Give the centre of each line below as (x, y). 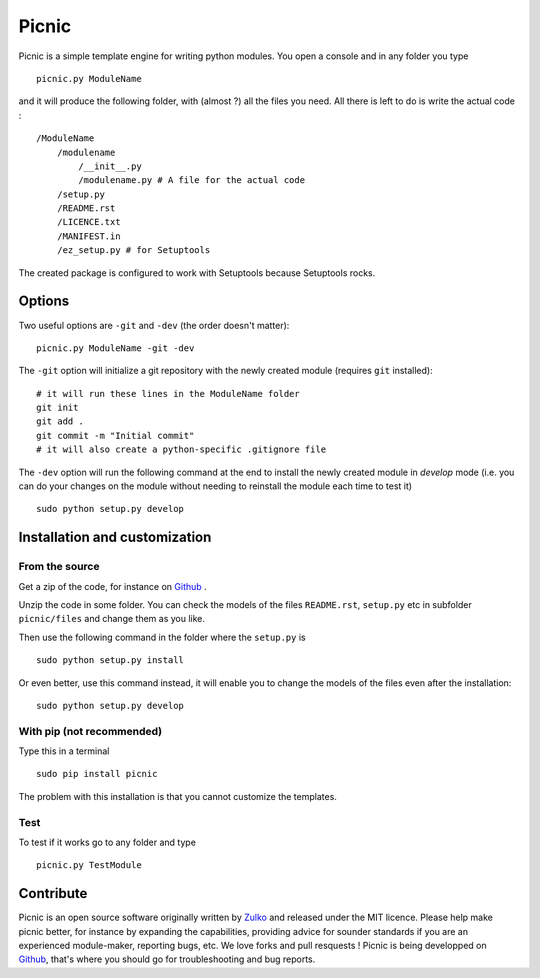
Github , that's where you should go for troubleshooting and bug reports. (167, 959)
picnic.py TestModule (89, 865)
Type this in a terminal (64, 751)
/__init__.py (110, 166)
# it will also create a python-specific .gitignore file (181, 449)
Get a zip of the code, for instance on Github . (112, 586)
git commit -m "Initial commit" (115, 435)
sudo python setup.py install (110, 660)
